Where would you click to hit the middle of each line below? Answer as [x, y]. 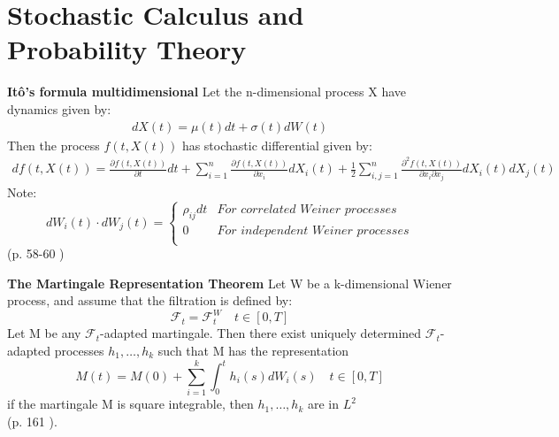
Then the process [54, 145]
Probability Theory [127, 49]
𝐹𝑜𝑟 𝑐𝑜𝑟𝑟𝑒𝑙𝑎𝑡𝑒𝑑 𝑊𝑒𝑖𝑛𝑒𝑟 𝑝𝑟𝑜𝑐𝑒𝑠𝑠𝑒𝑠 [307, 209]
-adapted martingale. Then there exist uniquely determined [261, 333]
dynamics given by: [59, 108]
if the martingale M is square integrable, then [130, 404]
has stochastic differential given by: [277, 145]
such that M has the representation [253, 350]
